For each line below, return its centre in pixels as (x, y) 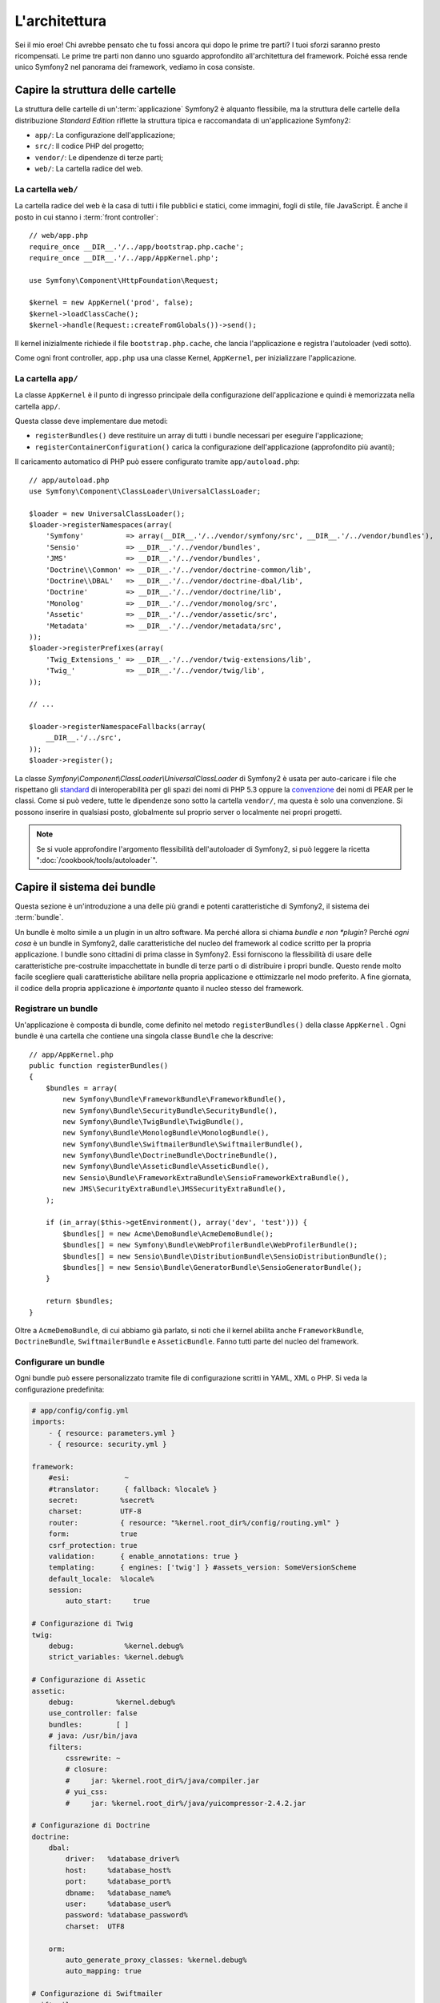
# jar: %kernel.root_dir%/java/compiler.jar (162, 1780)
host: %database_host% (118, 1870)
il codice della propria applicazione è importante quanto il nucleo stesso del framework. (159, 988)
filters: (66, 1747)
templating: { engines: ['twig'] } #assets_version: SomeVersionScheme (202, 1568)
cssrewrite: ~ (93, 1758)
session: (66, 1590)
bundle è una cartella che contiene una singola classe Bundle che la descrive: (144, 1036)
